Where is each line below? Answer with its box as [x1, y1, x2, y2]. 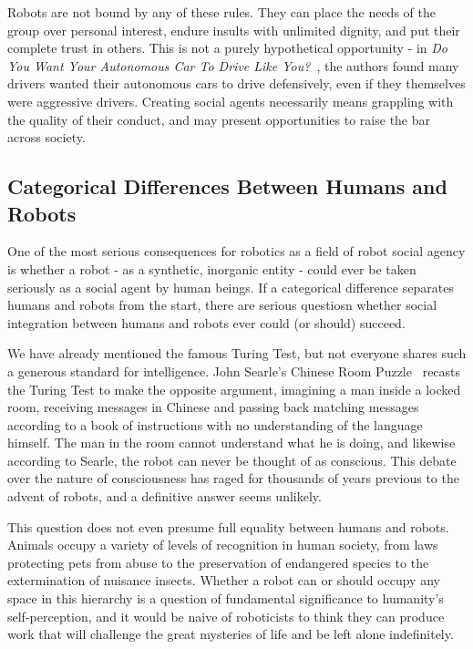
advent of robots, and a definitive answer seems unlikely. [7, 487, 322, 506]
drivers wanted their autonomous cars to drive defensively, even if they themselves [7, 74, 466, 93]
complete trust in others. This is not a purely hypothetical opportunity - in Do [7, 38, 447, 57]
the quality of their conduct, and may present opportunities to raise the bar [7, 109, 431, 129]
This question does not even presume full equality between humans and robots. [7, 517, 449, 536]
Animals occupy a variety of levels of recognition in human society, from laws [7, 535, 438, 554]
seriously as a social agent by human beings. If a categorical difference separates [7, 277, 454, 296]
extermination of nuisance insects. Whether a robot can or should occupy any [7, 571, 440, 590]
